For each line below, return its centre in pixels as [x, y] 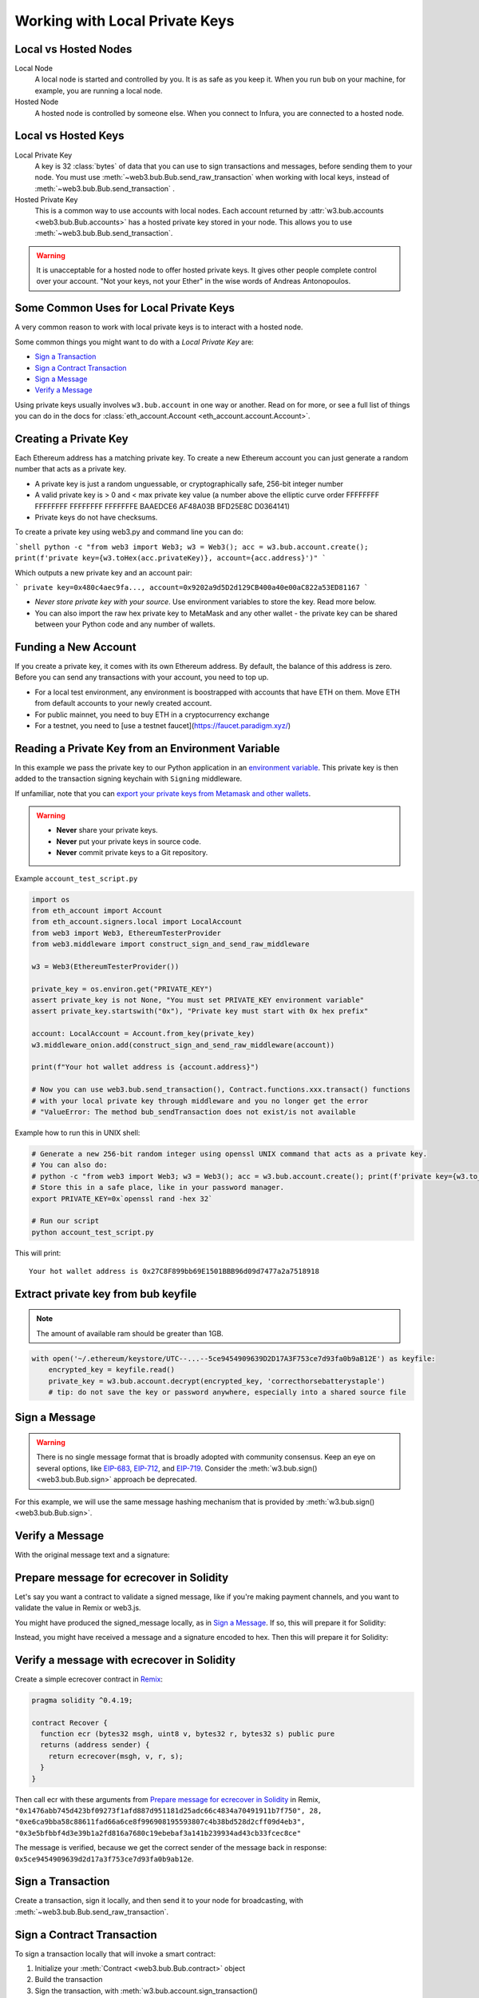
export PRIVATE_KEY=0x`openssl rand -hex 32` [122, 1198]
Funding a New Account [75, 647]
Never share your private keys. [107, 830]
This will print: [38, 1253]
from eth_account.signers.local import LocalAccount [137, 922]
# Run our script [65, 1221]
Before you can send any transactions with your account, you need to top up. [142, 677]
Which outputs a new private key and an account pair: [103, 572]
